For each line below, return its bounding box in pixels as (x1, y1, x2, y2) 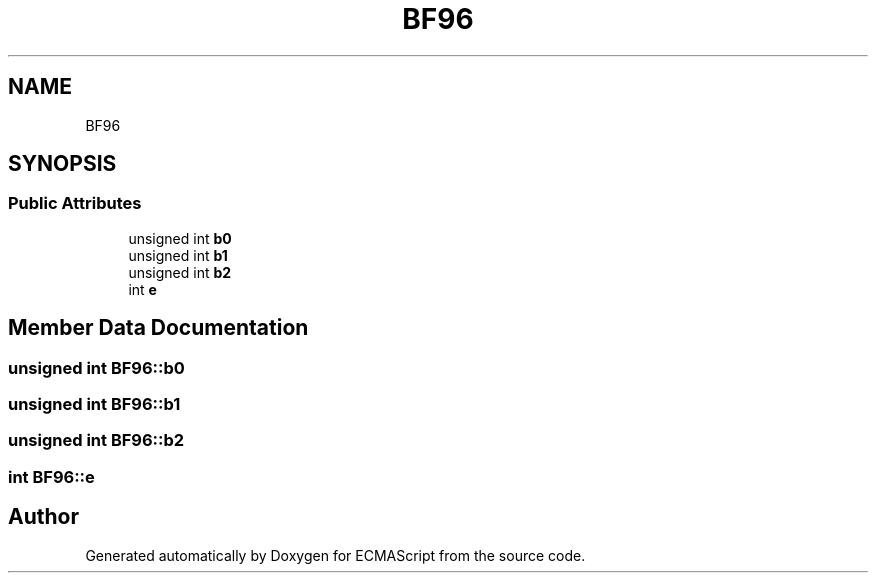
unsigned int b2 (128, 263, 232, 281)
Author (8, 504, 79, 530)
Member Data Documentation (8, 315, 309, 341)
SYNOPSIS (8, 151, 117, 177)
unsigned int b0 (128, 229, 232, 247)
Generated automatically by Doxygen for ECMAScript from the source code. (85, 546, 586, 564)
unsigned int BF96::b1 (8, 394, 181, 415)
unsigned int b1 (128, 246, 228, 264)
